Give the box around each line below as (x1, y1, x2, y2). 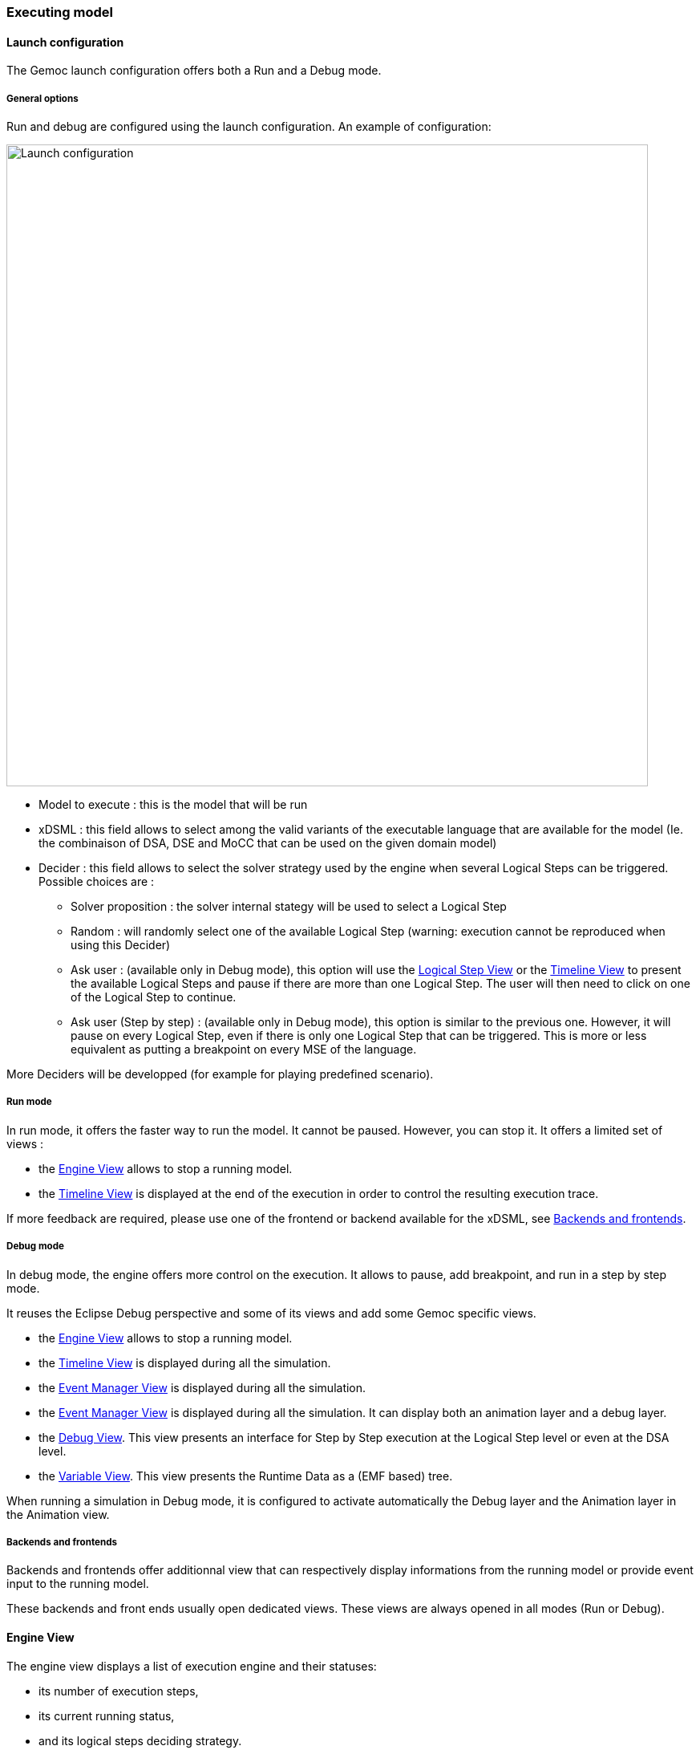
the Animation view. (6, 1507, 110, 1521)
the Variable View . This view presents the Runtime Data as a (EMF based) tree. (38, 1468, 453, 1483)
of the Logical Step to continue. (71, 990, 237, 1004)
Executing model (6, 4, 113, 20)
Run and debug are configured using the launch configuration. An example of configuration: (6, 120, 492, 133)
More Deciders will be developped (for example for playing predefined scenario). (6, 1067, 434, 1081)
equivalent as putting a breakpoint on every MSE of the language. (71, 1042, 417, 1056)
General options (6, 92, 79, 104)
